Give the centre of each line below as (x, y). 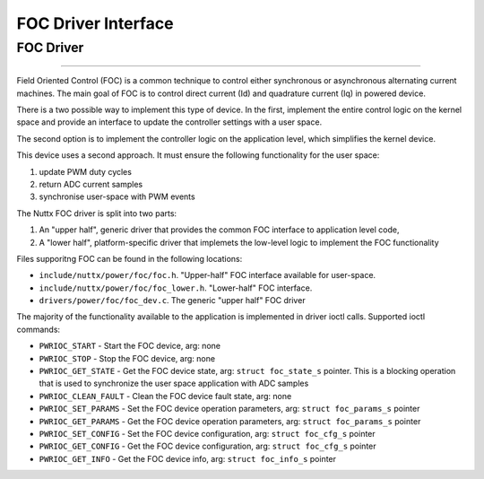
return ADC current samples (91, 184)
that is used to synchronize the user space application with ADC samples (174, 383)
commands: (39, 329)
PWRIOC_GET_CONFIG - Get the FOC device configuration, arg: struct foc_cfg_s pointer (207, 446)
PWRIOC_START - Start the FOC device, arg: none (130, 346)
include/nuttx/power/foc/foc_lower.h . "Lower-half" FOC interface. (176, 288)
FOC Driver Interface (95, 23)
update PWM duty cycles (85, 171)
